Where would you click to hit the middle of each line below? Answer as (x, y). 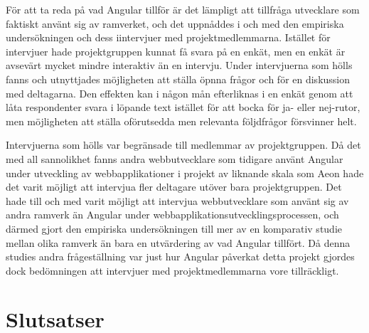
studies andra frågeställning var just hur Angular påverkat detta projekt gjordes (180, 257)
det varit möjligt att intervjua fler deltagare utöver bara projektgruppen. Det (174, 187)
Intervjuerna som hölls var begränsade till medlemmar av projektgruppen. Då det (183, 145)
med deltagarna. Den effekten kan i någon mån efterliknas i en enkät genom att (180, 93)
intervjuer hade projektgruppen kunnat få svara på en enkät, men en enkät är (176, 51)
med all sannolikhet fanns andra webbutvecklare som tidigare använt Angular (175, 158)
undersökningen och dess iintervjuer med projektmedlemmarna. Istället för (168, 37)
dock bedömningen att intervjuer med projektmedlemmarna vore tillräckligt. (172, 270)
